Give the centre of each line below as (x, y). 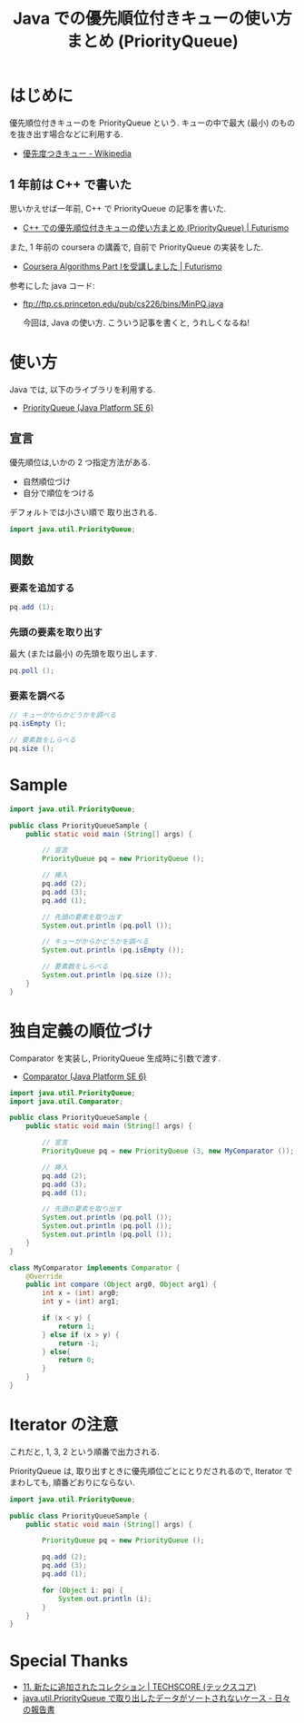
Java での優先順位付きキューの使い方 (152, 19)
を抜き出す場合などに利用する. (67, 134)
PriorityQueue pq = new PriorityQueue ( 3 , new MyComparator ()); (168, 1151)
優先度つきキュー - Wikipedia (77, 153)
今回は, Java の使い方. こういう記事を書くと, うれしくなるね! (136, 322)
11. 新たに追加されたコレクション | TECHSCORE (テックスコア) (139, 1687)
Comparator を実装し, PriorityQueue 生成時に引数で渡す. (115, 1058)
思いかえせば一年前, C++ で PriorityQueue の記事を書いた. (118, 208)
